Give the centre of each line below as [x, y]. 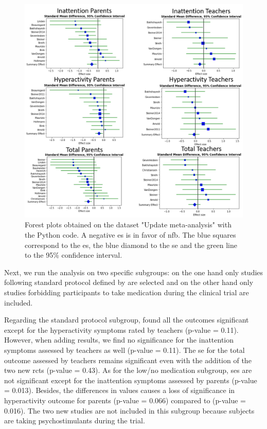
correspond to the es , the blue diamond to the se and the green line [131, 245]
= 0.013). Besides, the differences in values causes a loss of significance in [120, 390]
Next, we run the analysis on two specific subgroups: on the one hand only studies [134, 272]
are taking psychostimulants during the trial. [75, 421]
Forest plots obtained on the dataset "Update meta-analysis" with [128, 225]
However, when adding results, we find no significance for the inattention [119, 340]
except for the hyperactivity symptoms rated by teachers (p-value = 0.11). [121, 329]
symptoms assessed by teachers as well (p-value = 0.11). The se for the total [124, 350]
